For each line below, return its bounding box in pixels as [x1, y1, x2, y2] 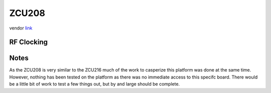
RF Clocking [9, 38, 48, 46]
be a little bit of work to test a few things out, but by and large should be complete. [9, 81, 180, 87]
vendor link [9, 25, 33, 31]
